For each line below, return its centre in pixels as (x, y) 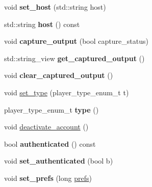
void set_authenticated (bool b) (59, 161)
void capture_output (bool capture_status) (76, 41)
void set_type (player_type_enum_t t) (67, 92)
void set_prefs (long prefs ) (48, 178)
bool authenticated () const (50, 143)
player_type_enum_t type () (52, 109)
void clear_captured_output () (59, 75)
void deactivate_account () (46, 127)
